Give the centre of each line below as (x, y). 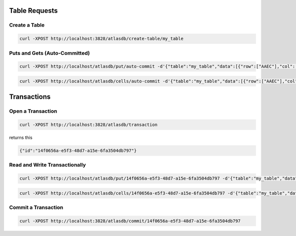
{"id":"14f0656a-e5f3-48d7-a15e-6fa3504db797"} (78, 151)
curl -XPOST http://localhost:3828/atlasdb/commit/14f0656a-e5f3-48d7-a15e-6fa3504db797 (130, 221)
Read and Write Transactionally (48, 165)
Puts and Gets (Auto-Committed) (50, 53)
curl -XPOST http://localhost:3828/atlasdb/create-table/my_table (101, 39)
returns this (21, 138)
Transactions (30, 97)
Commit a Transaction (36, 207)
